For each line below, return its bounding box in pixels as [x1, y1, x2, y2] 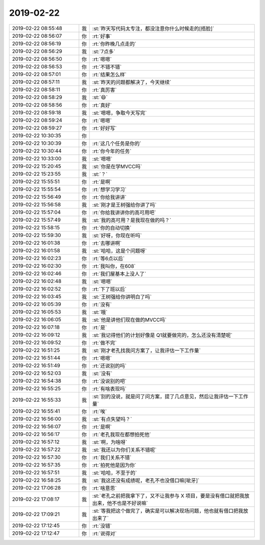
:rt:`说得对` [92, 530, 117, 537]
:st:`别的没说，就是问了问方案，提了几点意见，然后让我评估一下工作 [92, 393, 249, 400]
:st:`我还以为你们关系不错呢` [92, 446, 157, 453]
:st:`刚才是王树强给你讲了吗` [92, 201, 157, 208]
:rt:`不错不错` [92, 63, 122, 70]
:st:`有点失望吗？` [92, 415, 132, 422]
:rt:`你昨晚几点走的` [92, 40, 137, 47]
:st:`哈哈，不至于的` [92, 469, 137, 476]
